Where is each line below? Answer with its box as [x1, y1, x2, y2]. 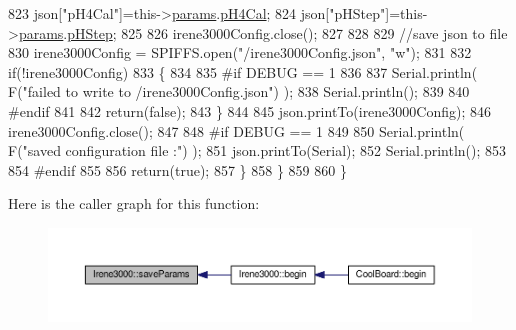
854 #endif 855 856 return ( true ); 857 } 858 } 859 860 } [8, 159, 347, 180]
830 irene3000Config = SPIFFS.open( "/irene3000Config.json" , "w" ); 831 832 [8, 42, 472, 63]
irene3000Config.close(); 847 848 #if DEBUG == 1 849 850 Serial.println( [8, 120, 465, 141]
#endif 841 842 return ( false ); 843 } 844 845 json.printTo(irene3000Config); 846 [8, 100, 492, 121]
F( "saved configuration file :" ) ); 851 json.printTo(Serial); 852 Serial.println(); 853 [8, 140, 507, 161]
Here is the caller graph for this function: [8, 193, 260, 214]
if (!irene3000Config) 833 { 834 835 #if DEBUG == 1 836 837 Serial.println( [8, 61, 478, 82]
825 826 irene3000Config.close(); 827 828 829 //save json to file [121, 22, 508, 43]
